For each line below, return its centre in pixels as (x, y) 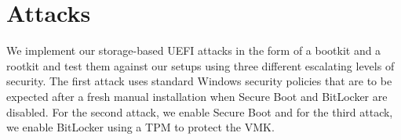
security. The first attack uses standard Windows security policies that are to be (199, 81)
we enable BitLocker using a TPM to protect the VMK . (140, 127)
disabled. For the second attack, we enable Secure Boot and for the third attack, (200, 111)
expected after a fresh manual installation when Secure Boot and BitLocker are (197, 96)
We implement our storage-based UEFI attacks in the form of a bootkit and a (194, 50)
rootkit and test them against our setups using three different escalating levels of (200, 65)
